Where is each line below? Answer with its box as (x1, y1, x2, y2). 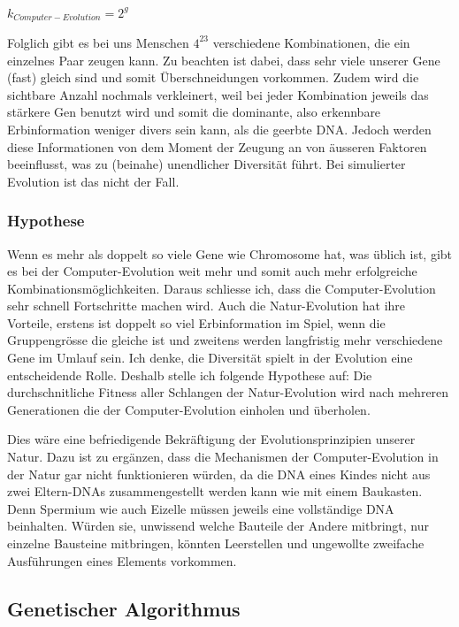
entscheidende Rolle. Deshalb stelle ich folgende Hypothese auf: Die (7, 365, 372, 384)
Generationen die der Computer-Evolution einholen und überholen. (7, 400, 371, 418)
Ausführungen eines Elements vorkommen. (7, 551, 237, 570)
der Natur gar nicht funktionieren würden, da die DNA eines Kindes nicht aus (7, 464, 431, 483)
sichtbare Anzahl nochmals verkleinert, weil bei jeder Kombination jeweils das (7, 85, 429, 103)
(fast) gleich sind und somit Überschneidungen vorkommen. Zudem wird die (7, 68, 419, 87)
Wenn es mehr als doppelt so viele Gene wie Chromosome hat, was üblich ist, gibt (7, 244, 453, 263)
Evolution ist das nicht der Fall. (7, 172, 180, 190)
